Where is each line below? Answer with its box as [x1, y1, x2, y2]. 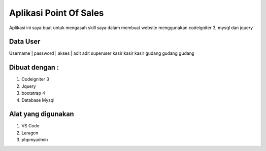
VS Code [21, 123, 39, 129]
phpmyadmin [21, 137, 48, 143]
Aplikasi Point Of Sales [9, 7, 104, 18]
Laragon [21, 130, 39, 136]
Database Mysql [21, 97, 55, 103]
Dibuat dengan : [9, 63, 59, 72]
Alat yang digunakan [9, 110, 74, 118]
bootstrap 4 [21, 90, 45, 96]
